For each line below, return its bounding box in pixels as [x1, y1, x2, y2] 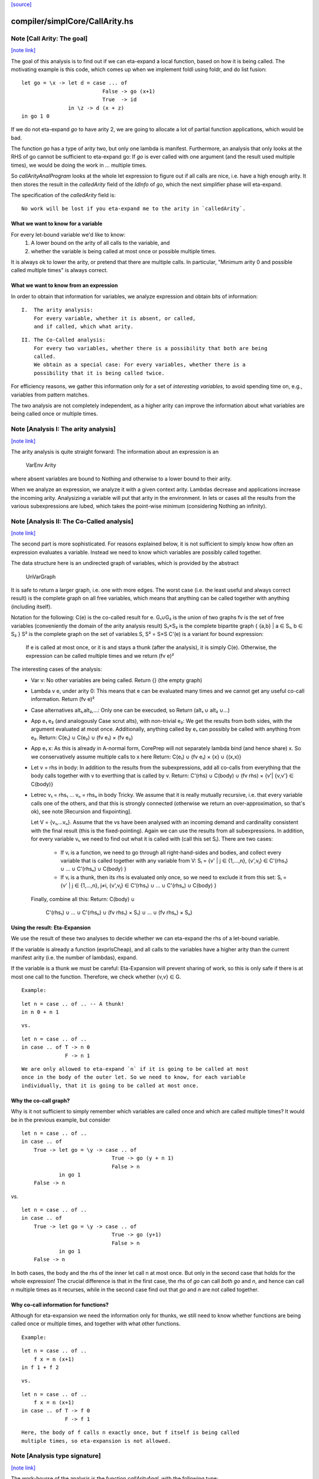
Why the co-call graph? [11, 1097, 70, 1104]
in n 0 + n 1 [21, 1009, 59, 1016]
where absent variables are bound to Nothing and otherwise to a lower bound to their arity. [11, 475, 232, 482]
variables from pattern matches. [11, 391, 89, 398]
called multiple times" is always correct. [11, 267, 108, 274]
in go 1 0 [21, 112, 50, 120]
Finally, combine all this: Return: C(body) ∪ [31, 895, 135, 902]
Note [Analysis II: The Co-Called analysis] [11, 517, 134, 525]
